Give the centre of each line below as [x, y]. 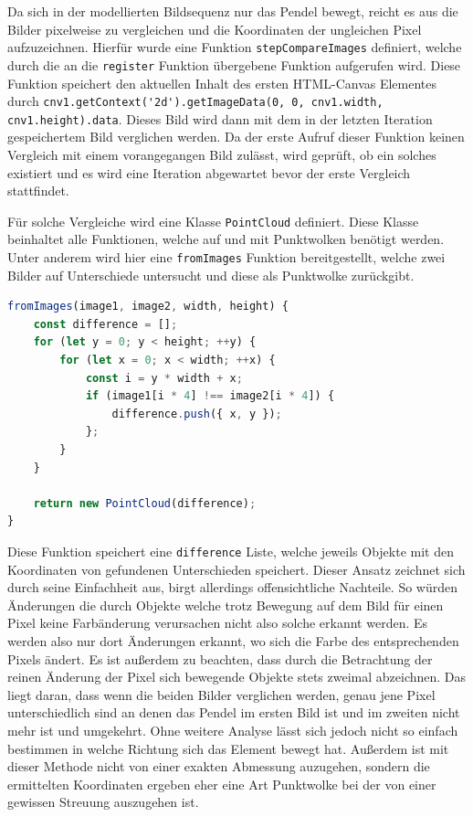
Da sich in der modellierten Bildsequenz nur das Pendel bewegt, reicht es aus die [233, 11]
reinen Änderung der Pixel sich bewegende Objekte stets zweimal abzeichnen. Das [237, 677]
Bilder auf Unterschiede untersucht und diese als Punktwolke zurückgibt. [211, 275]
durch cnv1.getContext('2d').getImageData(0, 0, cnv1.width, [195, 101]
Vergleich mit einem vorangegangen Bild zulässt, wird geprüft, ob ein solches [222, 154]
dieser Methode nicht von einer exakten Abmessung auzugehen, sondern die [219, 766]
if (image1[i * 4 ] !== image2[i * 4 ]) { [210, 396]
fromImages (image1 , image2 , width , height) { [148, 307]
